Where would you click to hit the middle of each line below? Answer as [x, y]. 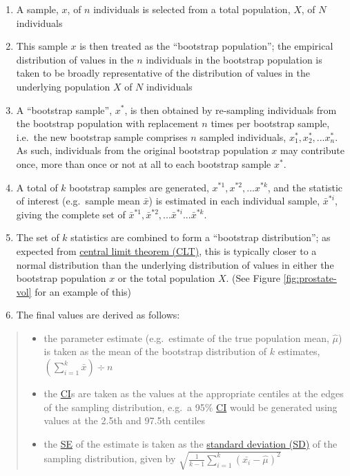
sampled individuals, [243, 136]
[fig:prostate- [310, 278]
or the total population [166, 278]
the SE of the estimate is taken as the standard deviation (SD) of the [191, 443]
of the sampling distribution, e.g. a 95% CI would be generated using [191, 407]
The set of [38, 237]
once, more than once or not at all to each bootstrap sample [144, 163]
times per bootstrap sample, [270, 123]
